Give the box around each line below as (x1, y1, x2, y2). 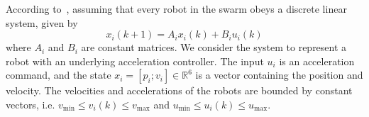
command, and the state (6, 67, 111, 82)
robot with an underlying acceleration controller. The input (6, 53, 264, 68)
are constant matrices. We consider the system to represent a (81, 40, 347, 55)
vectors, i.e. (6, 96, 55, 111)
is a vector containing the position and (195, 67, 363, 82)
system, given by (6, 15, 78, 30)
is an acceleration (279, 53, 355, 68)
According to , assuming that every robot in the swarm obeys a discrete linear (6, 1, 347, 16)
